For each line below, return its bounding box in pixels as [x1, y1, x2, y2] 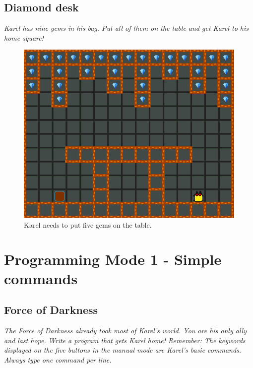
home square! [4, 32, 44, 43]
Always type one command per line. [4, 354, 112, 365]
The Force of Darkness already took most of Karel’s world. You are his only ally [4, 325, 247, 336]
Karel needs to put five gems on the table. [24, 219, 152, 230]
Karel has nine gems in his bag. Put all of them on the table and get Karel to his [4, 23, 249, 33]
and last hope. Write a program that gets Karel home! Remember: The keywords [4, 335, 246, 345]
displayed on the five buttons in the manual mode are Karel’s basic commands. [4, 345, 242, 355]
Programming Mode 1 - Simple [4, 248, 222, 269]
